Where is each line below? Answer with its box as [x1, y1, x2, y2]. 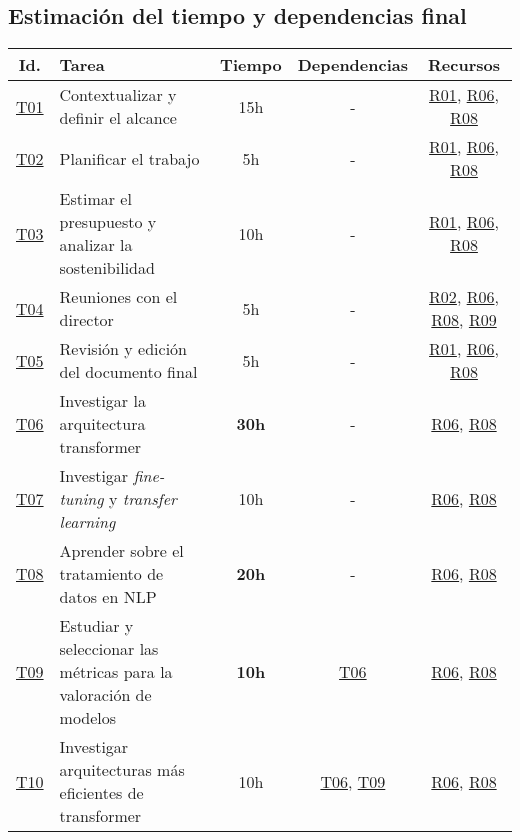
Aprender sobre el [59, 539, 184, 563]
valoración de [59, 683, 152, 707]
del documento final [59, 360, 198, 384]
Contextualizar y [59, 83, 177, 107]
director [59, 308, 114, 332]
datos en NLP [59, 585, 157, 609]
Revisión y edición [59, 337, 187, 361]
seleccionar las [59, 637, 159, 661]
